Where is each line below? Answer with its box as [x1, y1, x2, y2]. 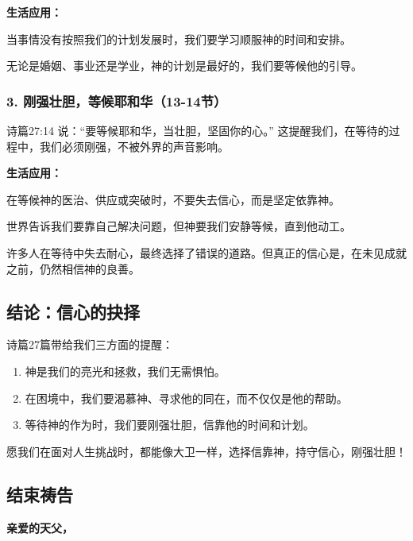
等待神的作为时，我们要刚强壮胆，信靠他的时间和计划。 [25, 416, 315, 433]
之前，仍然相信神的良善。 [6, 260, 140, 276]
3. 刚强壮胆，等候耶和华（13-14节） [6, 91, 227, 110]
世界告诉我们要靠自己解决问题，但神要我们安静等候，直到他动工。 [6, 218, 351, 234]
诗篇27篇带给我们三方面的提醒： [6, 336, 173, 353]
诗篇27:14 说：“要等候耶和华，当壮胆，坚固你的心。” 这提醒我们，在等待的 [6, 122, 389, 138]
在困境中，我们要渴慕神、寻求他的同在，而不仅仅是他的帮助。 [25, 389, 348, 406]
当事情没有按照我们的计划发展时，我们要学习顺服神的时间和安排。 [6, 30, 351, 47]
